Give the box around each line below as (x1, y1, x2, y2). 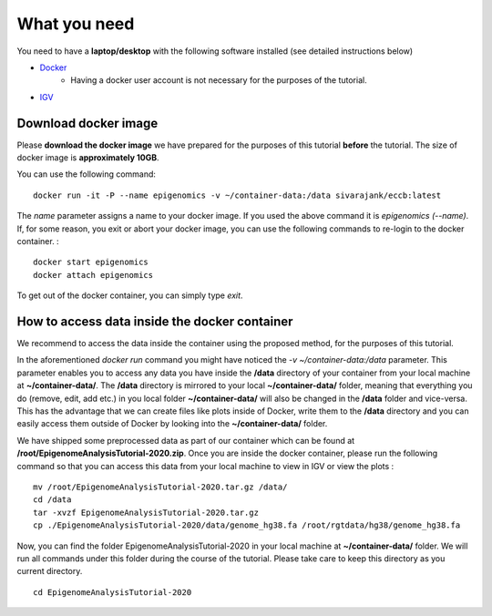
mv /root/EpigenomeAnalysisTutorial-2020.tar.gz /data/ (33, 481, 288, 492)
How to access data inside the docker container (16, 313, 293, 329)
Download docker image (16, 115, 159, 131)
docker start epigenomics (33, 257, 149, 268)
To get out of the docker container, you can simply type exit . (16, 290, 243, 301)
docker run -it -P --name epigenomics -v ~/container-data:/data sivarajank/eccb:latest (33, 190, 442, 200)
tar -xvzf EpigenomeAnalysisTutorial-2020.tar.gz (33, 507, 260, 518)
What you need (16, 14, 135, 34)
